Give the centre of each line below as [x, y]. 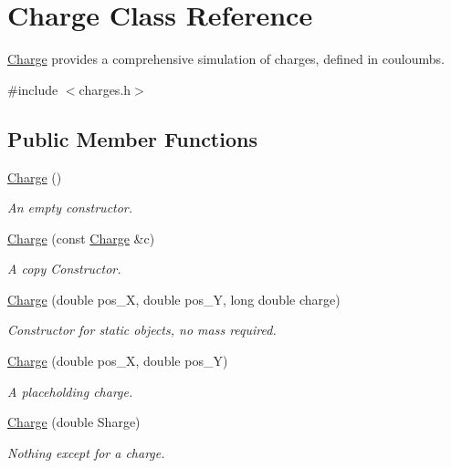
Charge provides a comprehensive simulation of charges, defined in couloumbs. [226, 59]
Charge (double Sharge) [74, 422]
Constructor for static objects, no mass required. [142, 330]
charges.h [105, 89]
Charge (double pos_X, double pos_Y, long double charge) [174, 299]
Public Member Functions [132, 138]
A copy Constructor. [64, 269]
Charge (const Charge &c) [81, 238]
